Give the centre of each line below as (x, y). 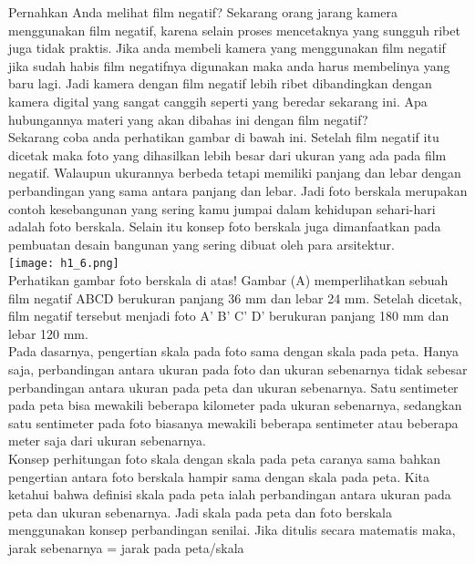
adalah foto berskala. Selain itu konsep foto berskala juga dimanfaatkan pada (225, 226)
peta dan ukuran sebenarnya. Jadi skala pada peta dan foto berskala (200, 512)
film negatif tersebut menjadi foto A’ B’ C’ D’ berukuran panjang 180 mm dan (229, 316)
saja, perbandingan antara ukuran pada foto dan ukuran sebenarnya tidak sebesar (238, 369)
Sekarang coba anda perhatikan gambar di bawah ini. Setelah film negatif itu (224, 137)
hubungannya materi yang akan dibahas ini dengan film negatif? (188, 119)
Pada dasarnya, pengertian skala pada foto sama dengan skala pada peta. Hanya (234, 351)
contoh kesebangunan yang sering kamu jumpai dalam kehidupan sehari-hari (222, 208)
